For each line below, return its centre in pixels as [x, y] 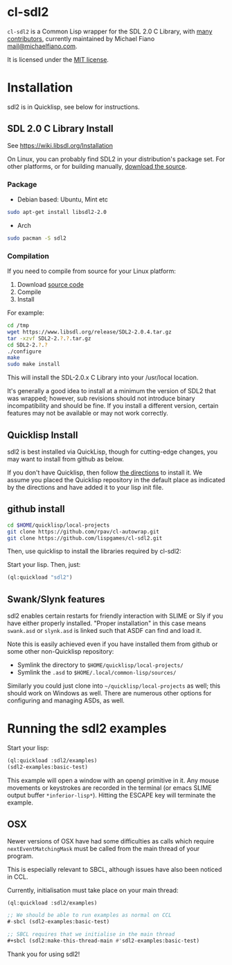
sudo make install [34, 364]
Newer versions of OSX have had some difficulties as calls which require [111, 841]
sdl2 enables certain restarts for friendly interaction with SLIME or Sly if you [115, 616]
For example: [26, 313]
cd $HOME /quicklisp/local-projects [59, 525]
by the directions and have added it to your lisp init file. [86, 487]
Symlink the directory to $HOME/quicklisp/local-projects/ [100, 665]
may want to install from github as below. [66, 459]
